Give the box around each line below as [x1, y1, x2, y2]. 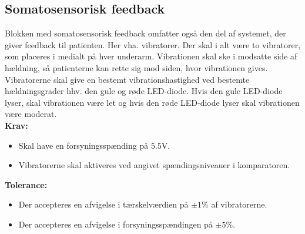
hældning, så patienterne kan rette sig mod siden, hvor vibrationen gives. [5, 61, 268, 73]
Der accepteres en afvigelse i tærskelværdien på [18, 198, 189, 210]
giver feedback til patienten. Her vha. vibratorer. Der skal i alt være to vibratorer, [5, 38, 301, 51]
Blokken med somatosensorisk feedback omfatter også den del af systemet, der [5, 27, 286, 39]
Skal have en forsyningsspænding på [18, 139, 149, 151]
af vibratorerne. [211, 198, 267, 210]
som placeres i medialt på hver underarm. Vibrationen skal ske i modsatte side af [5, 50, 297, 62]
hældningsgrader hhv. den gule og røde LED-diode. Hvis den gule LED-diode [5, 85, 283, 97]
